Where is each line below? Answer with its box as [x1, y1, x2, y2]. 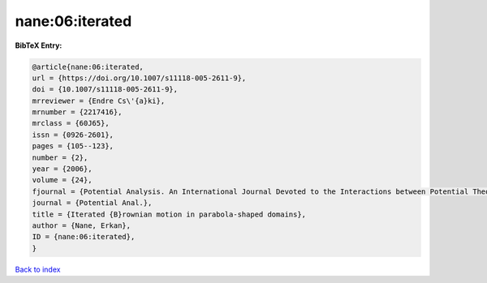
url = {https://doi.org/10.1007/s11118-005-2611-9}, [32, 73, 247, 83]
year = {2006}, [32, 165, 93, 174]
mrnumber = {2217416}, [32, 108, 123, 117]
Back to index [15, 264, 61, 274]
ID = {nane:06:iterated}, [32, 232, 136, 242]
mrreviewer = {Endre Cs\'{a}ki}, [32, 96, 166, 105]
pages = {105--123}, [32, 142, 114, 151]
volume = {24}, [32, 175, 93, 185]
